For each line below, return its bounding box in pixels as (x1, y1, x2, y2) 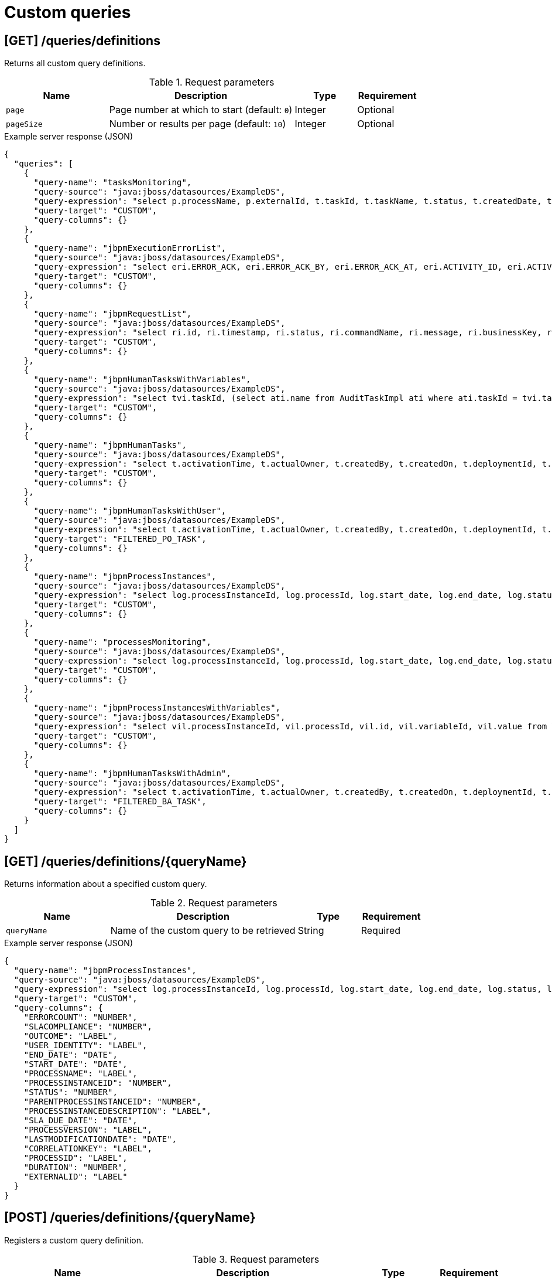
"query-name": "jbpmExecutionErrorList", (33, 243, 227, 253)
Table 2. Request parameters (150, 897, 277, 909)
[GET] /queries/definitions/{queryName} (4, 854, 247, 869)
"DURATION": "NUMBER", (23, 1163, 128, 1172)
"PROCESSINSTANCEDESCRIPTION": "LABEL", (23, 1106, 212, 1116)
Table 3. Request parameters (192, 1253, 320, 1265)
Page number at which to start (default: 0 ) (109, 104, 293, 116)
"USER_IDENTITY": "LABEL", (23, 1041, 148, 1051)
